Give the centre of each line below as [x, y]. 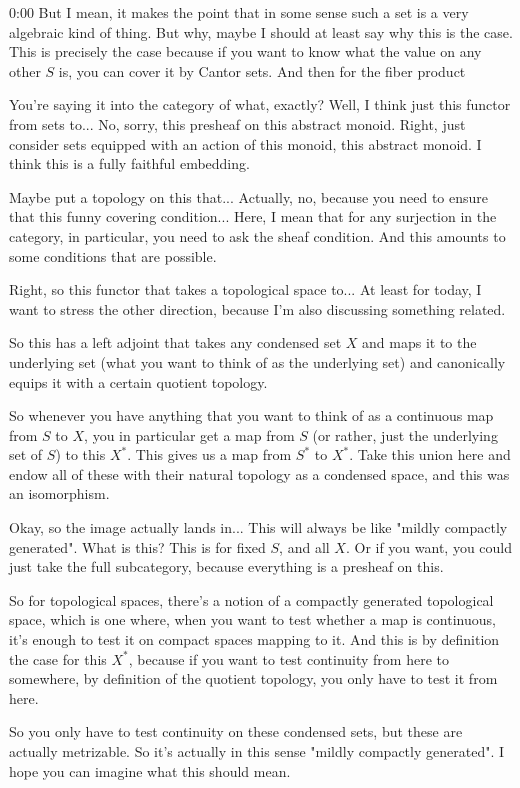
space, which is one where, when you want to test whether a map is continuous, [252, 619]
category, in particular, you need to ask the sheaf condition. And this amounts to [257, 235]
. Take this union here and [430, 454]
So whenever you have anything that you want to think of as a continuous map [251, 415]
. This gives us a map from [209, 454]
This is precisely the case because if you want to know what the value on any [245, 51]
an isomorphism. [59, 493]
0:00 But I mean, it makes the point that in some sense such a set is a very [239, 12]
